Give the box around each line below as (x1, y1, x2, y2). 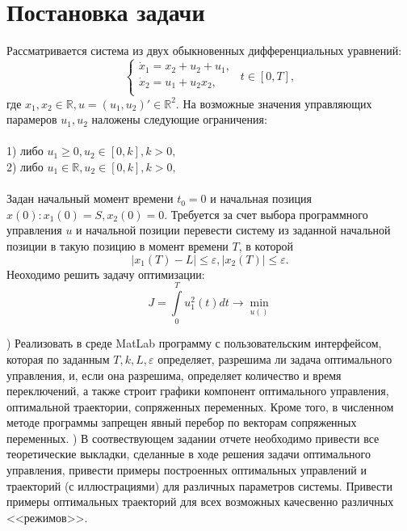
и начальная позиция (210, 190, 313, 207)
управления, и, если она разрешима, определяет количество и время (6, 366, 342, 383)
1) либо (6, 142, 44, 159)
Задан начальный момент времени (6, 190, 174, 207)
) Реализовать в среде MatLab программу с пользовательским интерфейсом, (6, 335, 382, 352)
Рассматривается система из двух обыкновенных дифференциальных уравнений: (6, 42, 402, 59)
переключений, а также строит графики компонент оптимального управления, (6, 382, 389, 399)
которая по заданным (6, 350, 110, 367)
